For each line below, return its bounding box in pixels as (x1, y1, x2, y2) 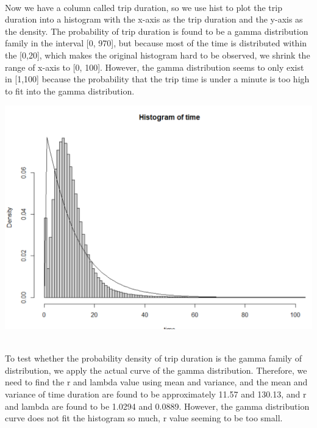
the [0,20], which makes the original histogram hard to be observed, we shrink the (5, 48, 310, 61)
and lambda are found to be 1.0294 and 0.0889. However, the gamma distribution (5, 399, 310, 412)
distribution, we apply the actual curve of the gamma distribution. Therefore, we (5, 363, 307, 376)
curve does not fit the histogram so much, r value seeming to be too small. (5, 412, 283, 424)
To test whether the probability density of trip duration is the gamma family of (5, 352, 302, 365)
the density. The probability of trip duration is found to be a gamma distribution (5, 24, 308, 37)
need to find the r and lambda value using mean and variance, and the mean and (5, 376, 308, 388)
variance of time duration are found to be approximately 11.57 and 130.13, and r (5, 387, 307, 400)
